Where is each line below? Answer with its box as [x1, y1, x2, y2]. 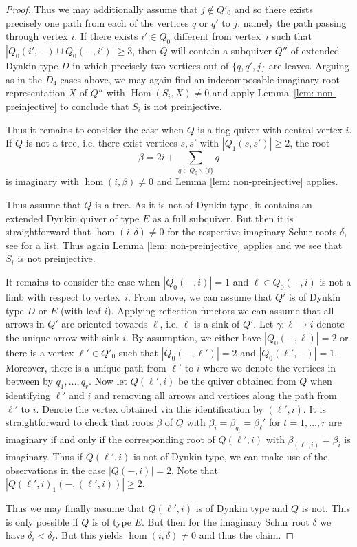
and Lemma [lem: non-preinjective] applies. [156, 174, 338, 189]
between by [6, 374, 53, 388]
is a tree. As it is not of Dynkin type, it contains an [94, 197, 312, 212]
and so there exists [234, 2, 313, 16]
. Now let [89, 374, 128, 388]
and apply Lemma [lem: [212, 85, 314, 100]
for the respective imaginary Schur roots [167, 224, 337, 239]
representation [6, 85, 65, 100]
